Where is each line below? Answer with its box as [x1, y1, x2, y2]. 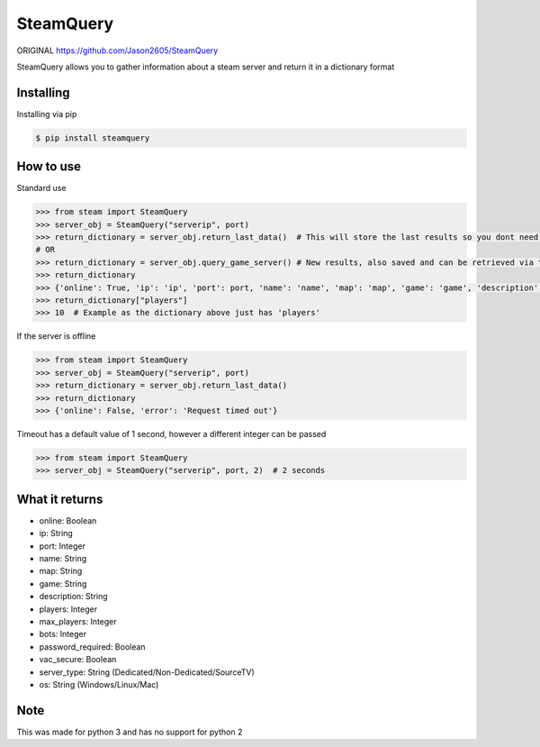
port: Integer [39, 541, 85, 551]
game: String [39, 578, 87, 589]
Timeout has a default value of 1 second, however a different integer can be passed [16, 428, 327, 439]
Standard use [16, 183, 67, 194]
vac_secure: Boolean [39, 654, 117, 665]
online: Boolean [39, 515, 97, 526]
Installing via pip [16, 108, 77, 119]
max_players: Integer [39, 615, 117, 626]
